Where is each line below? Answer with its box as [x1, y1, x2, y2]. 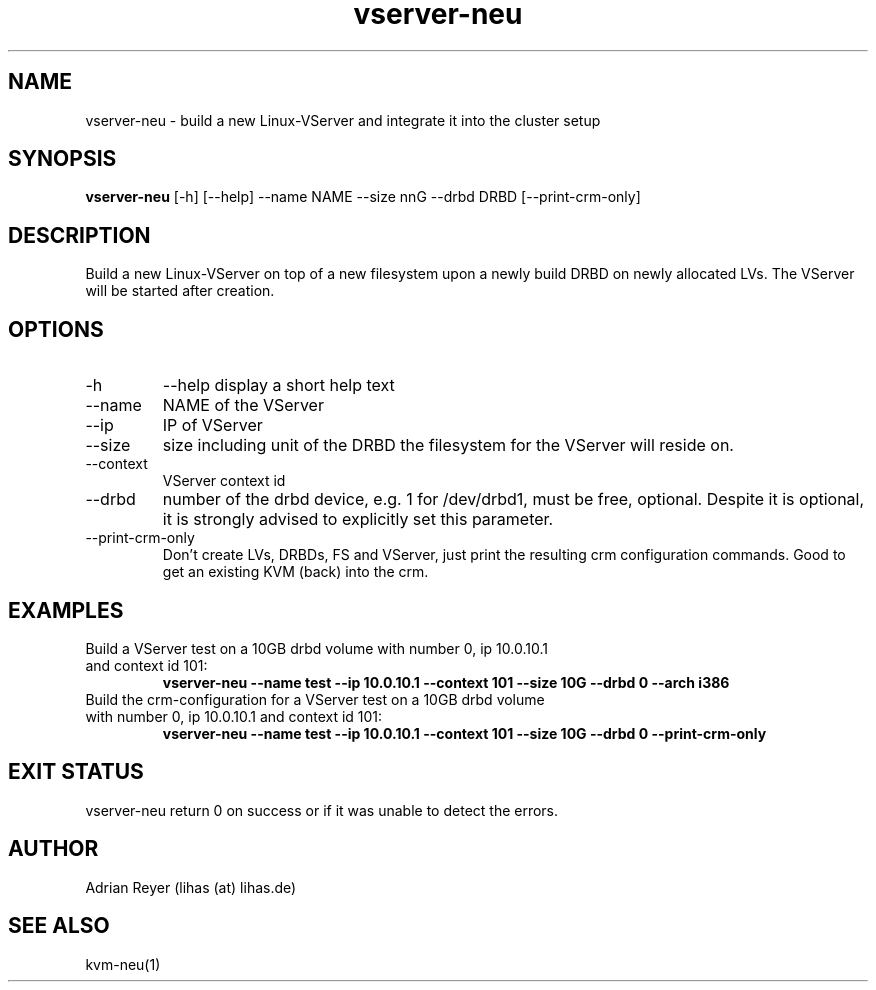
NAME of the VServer [162, 395, 324, 416]
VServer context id [162, 472, 286, 490]
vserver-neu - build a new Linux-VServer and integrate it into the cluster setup [85, 111, 601, 129]
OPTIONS [8, 316, 104, 342]
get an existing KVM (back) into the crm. [162, 563, 429, 581]
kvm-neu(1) [85, 955, 161, 973]
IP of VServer [162, 415, 263, 436]
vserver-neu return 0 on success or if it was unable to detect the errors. [85, 801, 559, 819]
